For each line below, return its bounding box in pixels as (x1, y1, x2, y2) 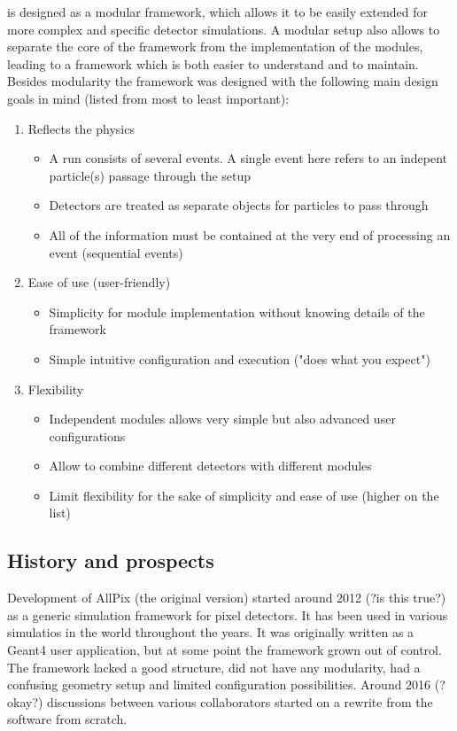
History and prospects (7, 547, 214, 574)
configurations (49, 426, 126, 445)
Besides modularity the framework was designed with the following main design (7, 72, 438, 90)
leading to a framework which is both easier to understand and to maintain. (7, 54, 419, 73)
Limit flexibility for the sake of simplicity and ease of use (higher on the (49, 486, 439, 504)
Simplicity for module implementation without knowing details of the (49, 302, 425, 321)
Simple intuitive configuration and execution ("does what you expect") (49, 349, 430, 368)
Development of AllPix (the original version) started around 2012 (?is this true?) (7, 588, 446, 607)
